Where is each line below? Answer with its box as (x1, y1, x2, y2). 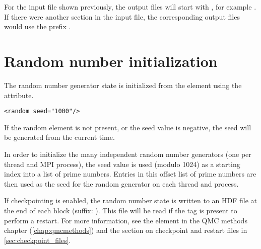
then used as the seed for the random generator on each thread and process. (4, 178, 239, 189)
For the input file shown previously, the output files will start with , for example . (4, 2, 256, 12)
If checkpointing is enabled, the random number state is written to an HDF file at (4, 195, 257, 206)
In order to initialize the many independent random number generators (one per (4, 148, 251, 159)
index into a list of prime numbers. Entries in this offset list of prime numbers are (4, 169, 256, 179)
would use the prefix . (4, 21, 71, 32)
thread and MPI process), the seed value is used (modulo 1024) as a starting (4, 158, 240, 169)
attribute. (4, 90, 34, 100)
